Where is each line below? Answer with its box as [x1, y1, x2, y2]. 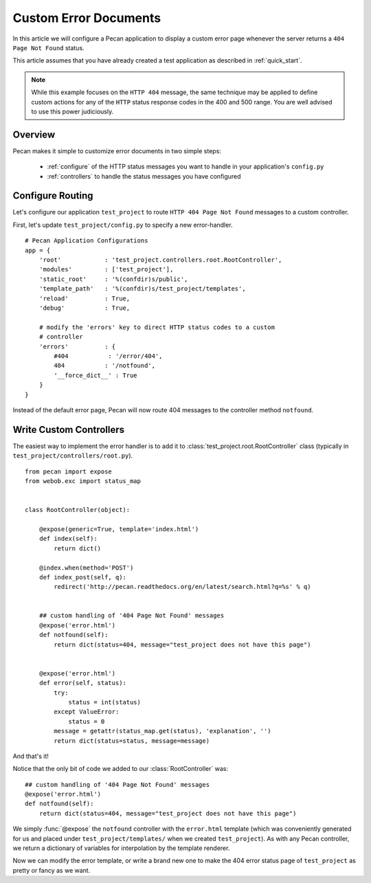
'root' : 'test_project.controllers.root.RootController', [38, 256, 282, 264]
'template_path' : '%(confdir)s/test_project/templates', [38, 285, 247, 293]
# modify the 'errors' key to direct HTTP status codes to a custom [38, 323, 275, 331]
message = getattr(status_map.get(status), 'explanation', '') [54, 727, 271, 735]
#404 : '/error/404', [54, 352, 163, 360]
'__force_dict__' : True [54, 371, 137, 379]
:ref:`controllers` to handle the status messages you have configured [47, 172, 241, 180]
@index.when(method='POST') [38, 563, 134, 572]
